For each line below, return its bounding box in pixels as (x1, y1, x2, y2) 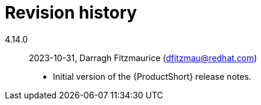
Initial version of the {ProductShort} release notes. (53, 71, 251, 82)
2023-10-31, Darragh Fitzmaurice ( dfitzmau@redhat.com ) (29, 52, 257, 63)
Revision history (5, 2, 137, 23)
